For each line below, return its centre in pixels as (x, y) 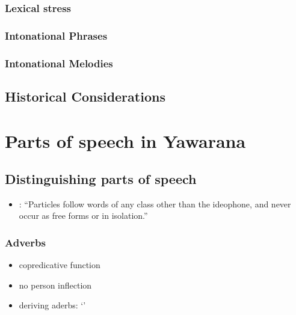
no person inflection (55, 285)
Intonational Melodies (59, 63)
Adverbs (25, 242)
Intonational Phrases (56, 35)
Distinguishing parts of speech (101, 179)
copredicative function (60, 265)
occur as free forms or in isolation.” (83, 216)
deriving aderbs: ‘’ (52, 305)
